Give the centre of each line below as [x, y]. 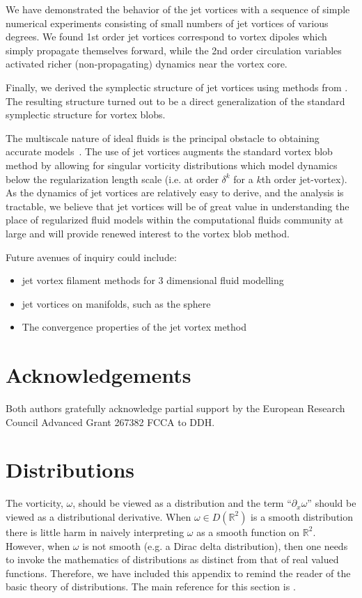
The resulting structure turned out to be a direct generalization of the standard [175, 101]
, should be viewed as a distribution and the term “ [182, 503]
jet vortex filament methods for [88, 280]
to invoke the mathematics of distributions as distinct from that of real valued [172, 559]
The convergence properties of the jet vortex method [134, 327]
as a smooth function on [248, 532]
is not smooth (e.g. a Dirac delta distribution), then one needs [215, 545]
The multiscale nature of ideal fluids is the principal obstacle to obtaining [163, 137]
